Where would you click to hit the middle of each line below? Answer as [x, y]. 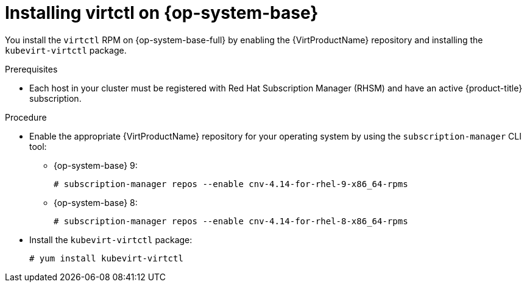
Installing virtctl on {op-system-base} [162, 13]
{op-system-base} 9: [96, 165]
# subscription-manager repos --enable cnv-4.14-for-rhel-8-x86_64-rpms [231, 221]
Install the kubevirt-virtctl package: [111, 239]
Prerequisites [31, 69]
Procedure [26, 117]
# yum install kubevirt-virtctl [106, 258]
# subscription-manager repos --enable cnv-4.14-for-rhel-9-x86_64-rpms [231, 184]
